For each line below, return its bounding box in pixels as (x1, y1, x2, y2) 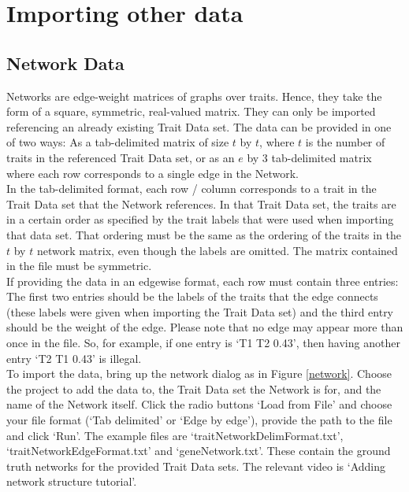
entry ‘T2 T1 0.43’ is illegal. (6, 350, 142, 366)
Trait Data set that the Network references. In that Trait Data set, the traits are (6, 195, 396, 212)
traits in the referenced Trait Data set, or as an (6, 149, 235, 165)
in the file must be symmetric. (6, 257, 152, 274)
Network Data (6, 50, 125, 75)
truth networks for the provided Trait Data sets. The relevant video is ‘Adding (6, 457, 386, 474)
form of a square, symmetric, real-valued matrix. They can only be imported (6, 103, 376, 120)
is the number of (305, 134, 385, 150)
